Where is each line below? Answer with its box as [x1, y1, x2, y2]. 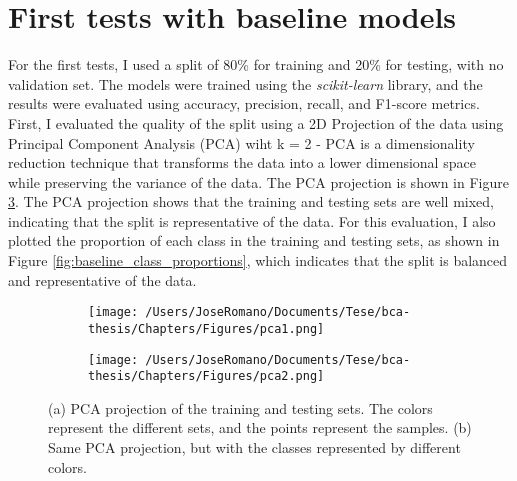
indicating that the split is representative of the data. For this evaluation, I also [8, 210, 496, 231]
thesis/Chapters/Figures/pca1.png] [88, 321, 325, 336]
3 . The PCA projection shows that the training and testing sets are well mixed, [8, 191, 495, 212]
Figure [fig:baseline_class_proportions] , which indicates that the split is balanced [8, 250, 508, 271]
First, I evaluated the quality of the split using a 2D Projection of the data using [8, 112, 504, 133]
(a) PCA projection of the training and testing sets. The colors [48, 397, 433, 418]
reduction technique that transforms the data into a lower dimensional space [8, 152, 476, 173]
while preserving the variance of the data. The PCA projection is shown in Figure [8, 171, 509, 192]
